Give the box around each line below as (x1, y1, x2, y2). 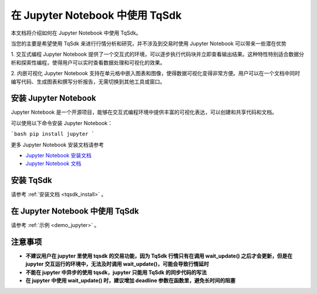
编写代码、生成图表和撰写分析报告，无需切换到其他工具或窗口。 (11, 78, 166, 85)
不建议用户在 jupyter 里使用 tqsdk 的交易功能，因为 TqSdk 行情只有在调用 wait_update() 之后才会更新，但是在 (25, 252, 293, 259)
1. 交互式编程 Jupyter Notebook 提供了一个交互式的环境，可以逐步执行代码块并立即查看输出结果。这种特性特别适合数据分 (11, 50, 305, 58)
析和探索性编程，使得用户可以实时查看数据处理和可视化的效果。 (11, 59, 166, 66)
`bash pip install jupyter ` (11, 131, 95, 137)
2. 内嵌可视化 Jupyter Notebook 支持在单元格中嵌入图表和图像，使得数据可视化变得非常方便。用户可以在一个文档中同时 (11, 70, 301, 77)
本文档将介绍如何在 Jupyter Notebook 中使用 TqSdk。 (11, 29, 141, 36)
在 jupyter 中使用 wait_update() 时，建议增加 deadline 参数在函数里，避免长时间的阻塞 (25, 277, 236, 284)
